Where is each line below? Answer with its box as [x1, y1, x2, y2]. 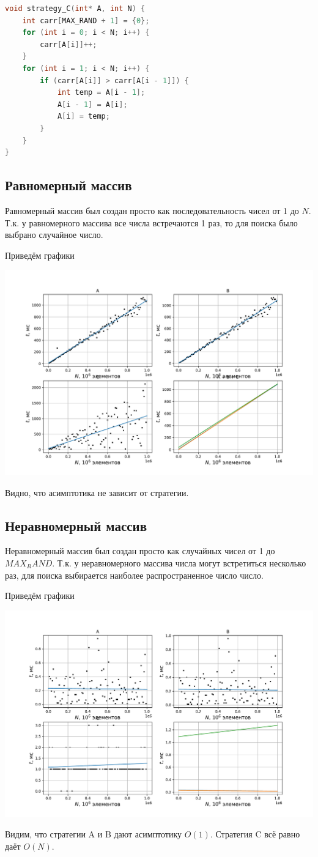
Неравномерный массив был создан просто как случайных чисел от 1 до [5, 544, 275, 557]
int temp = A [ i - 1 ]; [57, 88, 146, 97]
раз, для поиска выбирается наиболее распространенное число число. [5, 568, 264, 581]
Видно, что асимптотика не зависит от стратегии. [5, 486, 189, 499]
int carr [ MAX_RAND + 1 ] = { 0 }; [22, 16, 150, 25]
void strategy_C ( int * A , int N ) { [5, 4, 146, 13]
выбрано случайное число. [5, 228, 103, 241]
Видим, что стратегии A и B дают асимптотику [5, 828, 182, 840]
